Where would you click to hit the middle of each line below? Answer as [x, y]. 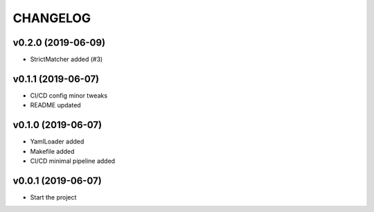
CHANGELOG [52, 18]
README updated [55, 105]
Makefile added [52, 151]
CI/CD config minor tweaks [69, 95]
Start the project [53, 197]
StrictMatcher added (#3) [66, 60]
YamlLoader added [57, 141]
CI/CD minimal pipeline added [73, 161]
